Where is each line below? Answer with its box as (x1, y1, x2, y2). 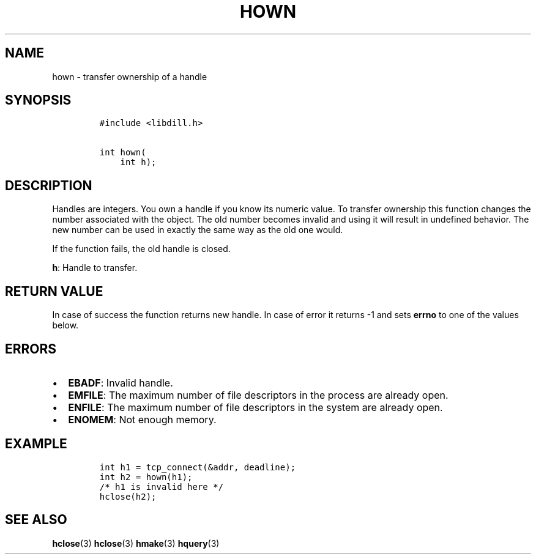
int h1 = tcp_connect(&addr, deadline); (99, 462, 296, 472)
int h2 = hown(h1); (99, 472, 193, 482)
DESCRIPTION (5, 177, 92, 193)
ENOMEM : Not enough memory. (68, 413, 217, 426)
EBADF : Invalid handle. (68, 376, 173, 389)
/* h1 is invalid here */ (99, 481, 224, 492)
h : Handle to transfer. (52, 262, 138, 273)
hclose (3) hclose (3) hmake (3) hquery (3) (52, 538, 220, 549)
